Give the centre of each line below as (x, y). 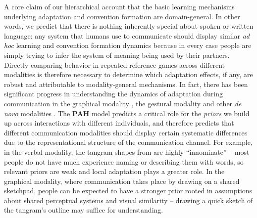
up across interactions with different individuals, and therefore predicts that (119, 123)
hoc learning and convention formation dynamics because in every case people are (128, 45)
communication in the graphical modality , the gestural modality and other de (123, 103)
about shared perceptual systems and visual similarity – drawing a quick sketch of (128, 200)
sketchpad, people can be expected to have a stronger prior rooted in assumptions (128, 191)
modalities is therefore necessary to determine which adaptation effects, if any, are (128, 74)
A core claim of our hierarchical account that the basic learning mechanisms (119, 6)
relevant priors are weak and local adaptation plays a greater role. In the (114, 171)
